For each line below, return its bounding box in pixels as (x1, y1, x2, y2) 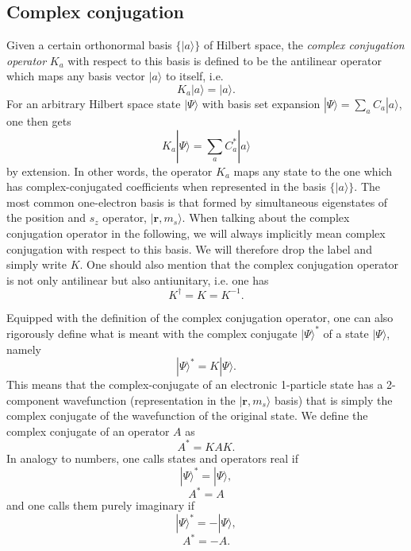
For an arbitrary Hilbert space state (6, 95, 181, 111)
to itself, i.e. (165, 68, 224, 84)
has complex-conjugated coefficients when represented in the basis (6, 178, 326, 195)
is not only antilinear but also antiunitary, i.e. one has (6, 271, 269, 288)
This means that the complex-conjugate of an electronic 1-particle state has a (6, 376, 383, 393)
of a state (323, 324, 369, 341)
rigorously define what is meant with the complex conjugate (6, 324, 298, 341)
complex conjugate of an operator (6, 422, 170, 439)
